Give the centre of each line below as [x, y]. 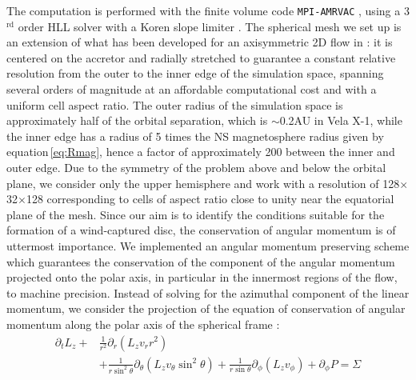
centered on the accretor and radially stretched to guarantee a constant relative [201, 57]
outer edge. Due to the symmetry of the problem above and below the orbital [196, 167]
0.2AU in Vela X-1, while [341, 120]
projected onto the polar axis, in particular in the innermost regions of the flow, [202, 277]
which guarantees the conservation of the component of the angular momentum [201, 261]
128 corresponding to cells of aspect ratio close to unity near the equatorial [210, 199]
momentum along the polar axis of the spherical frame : [143, 324]
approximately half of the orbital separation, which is [137, 120]
